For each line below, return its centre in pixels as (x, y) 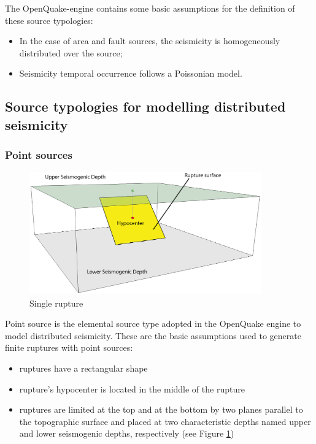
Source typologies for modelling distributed (145, 106)
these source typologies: (49, 20)
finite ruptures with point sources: (69, 347)
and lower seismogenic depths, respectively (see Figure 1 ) (127, 433)
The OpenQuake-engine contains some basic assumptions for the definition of (150, 8)
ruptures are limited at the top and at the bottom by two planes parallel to (161, 409)
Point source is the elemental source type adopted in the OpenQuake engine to (153, 323)
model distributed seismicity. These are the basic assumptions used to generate (153, 335)
